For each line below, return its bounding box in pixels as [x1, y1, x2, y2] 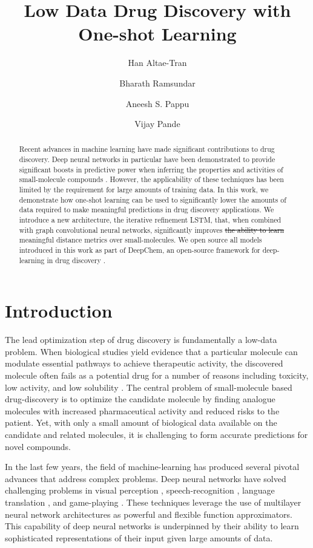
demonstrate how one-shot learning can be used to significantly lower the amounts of [19, 194, 286, 204]
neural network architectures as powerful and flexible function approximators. [5, 507, 292, 520]
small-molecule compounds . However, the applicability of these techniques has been [19, 174, 284, 184]
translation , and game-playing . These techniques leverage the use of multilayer [5, 496, 301, 509]
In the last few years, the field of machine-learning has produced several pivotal [5, 460, 300, 473]
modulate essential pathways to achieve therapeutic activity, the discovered [5, 357, 283, 370]
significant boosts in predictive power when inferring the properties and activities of [19, 164, 283, 174]
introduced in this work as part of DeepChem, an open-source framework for [19, 245, 260, 255]
